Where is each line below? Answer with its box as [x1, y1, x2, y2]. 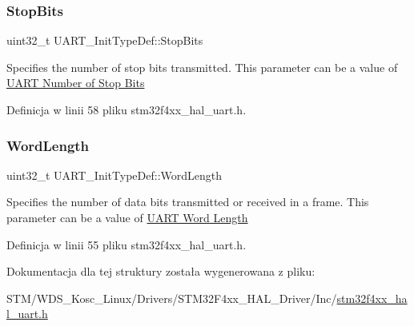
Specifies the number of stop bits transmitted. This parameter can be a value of [6, 58, 398, 75]
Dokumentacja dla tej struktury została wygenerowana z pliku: [6, 263, 316, 280]
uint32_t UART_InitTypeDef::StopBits [6, 32, 203, 49]
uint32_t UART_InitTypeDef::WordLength [6, 166, 223, 183]
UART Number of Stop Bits [6, 74, 145, 91]
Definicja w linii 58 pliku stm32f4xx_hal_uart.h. [6, 101, 247, 117]
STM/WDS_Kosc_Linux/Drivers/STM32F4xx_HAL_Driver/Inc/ [6, 289, 337, 306]
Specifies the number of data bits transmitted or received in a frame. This [6, 193, 369, 210]
